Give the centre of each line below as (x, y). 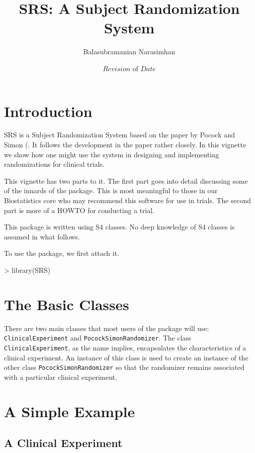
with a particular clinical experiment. (61, 377)
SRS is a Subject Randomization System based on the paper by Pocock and (120, 135)
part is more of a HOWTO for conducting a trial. (79, 210)
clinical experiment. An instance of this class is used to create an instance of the (126, 357)
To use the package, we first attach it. (62, 253)
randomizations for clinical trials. (54, 164)
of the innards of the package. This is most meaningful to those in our (111, 190)
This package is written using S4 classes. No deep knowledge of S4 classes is (120, 227)
